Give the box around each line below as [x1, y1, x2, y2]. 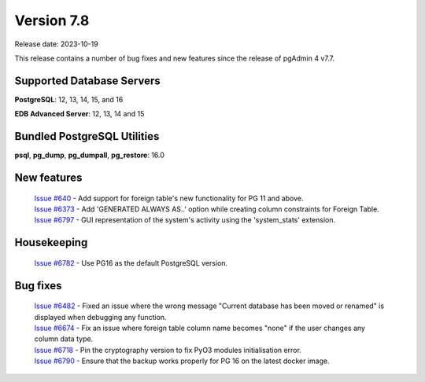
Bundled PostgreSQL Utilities [14, 130, 160, 143]
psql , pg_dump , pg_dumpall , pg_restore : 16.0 [14, 150, 165, 160]
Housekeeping [14, 236, 88, 249]
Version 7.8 [14, 12, 90, 29]
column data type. [34, 334, 94, 343]
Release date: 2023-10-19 [14, 39, 98, 49]
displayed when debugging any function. [34, 312, 167, 321]
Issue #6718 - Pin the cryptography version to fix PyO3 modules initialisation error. [34, 345, 302, 354]
